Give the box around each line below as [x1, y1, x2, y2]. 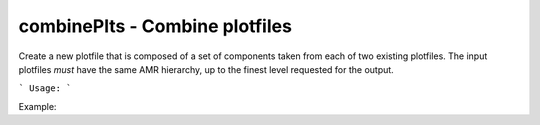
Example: [18, 100, 57, 112]
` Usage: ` [18, 83, 72, 94]
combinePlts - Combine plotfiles [18, 15, 292, 37]
